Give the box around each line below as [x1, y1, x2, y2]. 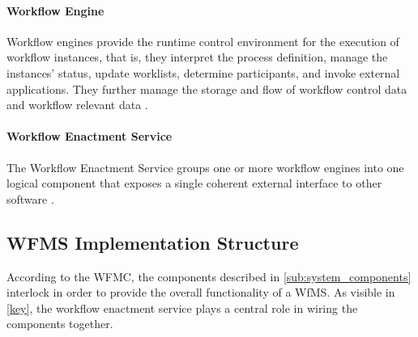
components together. [6, 315, 113, 332]
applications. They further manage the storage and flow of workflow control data [6, 80, 407, 97]
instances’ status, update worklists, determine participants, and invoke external [6, 64, 400, 81]
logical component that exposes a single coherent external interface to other [6, 175, 382, 192]
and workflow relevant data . [6, 96, 148, 113]
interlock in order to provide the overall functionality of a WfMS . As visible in [6, 284, 395, 301]
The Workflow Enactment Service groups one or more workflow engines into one [6, 158, 404, 175]
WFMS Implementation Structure [6, 230, 299, 255]
